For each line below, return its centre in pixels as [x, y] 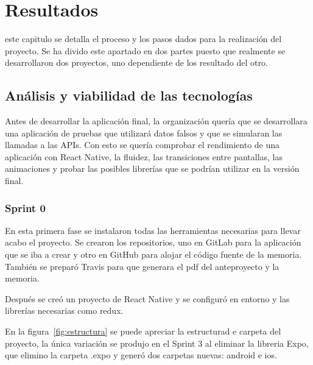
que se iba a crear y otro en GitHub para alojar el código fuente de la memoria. [153, 254]
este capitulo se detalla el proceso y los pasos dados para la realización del [143, 39]
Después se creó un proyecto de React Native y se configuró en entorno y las [147, 298]
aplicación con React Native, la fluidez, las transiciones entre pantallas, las [144, 156]
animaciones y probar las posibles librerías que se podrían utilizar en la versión [152, 168]
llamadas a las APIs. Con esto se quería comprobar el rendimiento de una [142, 145]
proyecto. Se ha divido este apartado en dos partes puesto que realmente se [145, 50]
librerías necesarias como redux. [64, 310]
